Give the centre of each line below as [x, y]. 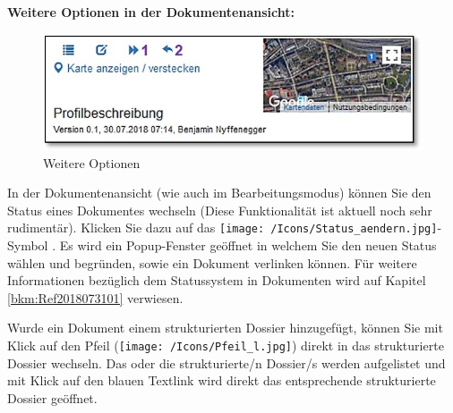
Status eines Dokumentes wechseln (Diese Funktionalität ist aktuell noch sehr [220, 210]
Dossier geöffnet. [52, 397]
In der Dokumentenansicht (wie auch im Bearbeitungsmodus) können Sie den [219, 193]
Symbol [28, 245]
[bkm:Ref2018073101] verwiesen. [95, 297]
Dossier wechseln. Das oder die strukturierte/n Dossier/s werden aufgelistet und [226, 362]
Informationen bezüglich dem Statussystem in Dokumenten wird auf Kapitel [217, 280]
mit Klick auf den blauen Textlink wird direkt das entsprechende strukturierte [222, 380]
